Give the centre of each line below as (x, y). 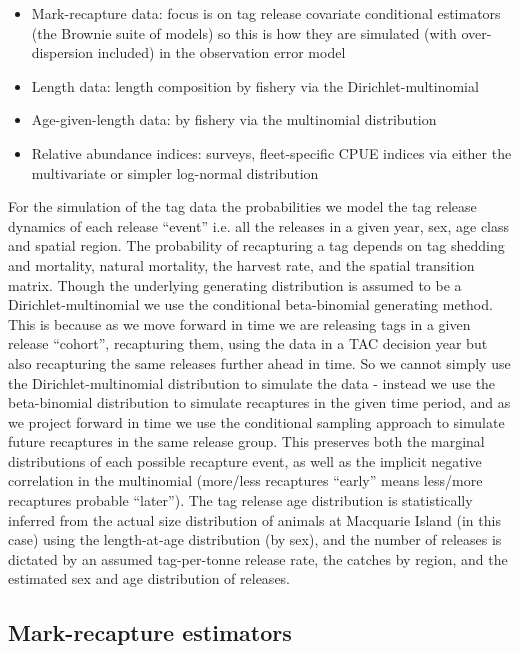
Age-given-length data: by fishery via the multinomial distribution (234, 119)
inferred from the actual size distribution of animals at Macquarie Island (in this (254, 519)
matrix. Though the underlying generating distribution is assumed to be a (235, 284)
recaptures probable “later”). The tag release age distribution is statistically (240, 500)
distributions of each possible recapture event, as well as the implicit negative (245, 460)
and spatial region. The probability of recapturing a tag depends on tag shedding (256, 245)
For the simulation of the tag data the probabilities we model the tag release (242, 206)
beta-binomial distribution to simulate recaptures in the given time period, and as (259, 402)
